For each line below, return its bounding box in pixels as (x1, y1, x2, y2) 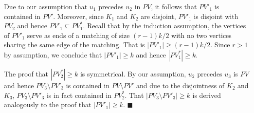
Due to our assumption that (4, 1, 88, 11)
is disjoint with (194, 11, 238, 21)
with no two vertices (171, 30, 232, 40)
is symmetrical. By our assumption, (80, 68, 186, 78)
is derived (192, 90, 221, 100)
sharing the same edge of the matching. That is (4, 39, 145, 50)
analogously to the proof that (4, 99, 91, 110)
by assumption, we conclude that (4, 49, 102, 59)
